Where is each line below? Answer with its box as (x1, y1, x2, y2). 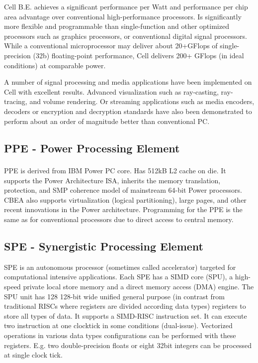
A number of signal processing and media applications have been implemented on (4, 77, 252, 87)
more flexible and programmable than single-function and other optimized (4, 21, 229, 31)
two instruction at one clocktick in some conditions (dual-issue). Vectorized (4, 320, 233, 331)
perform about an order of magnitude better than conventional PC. (4, 116, 210, 126)
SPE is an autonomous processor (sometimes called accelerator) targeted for (4, 261, 236, 272)
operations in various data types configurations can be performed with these (4, 330, 236, 340)
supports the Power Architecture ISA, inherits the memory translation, (4, 175, 221, 185)
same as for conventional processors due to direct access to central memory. (4, 214, 234, 224)
